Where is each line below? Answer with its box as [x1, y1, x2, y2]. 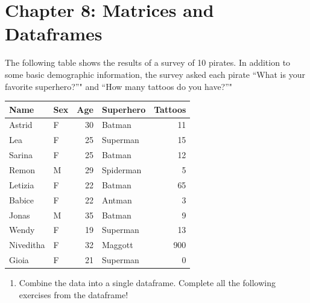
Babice [9, 193, 34, 206]
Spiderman [101, 163, 142, 176]
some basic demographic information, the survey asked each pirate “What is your [5, 68, 305, 80]
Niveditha [9, 238, 45, 251]
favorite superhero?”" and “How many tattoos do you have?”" [5, 80, 233, 92]
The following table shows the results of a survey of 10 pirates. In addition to [5, 56, 291, 69]
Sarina [9, 148, 33, 161]
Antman [101, 193, 132, 206]
